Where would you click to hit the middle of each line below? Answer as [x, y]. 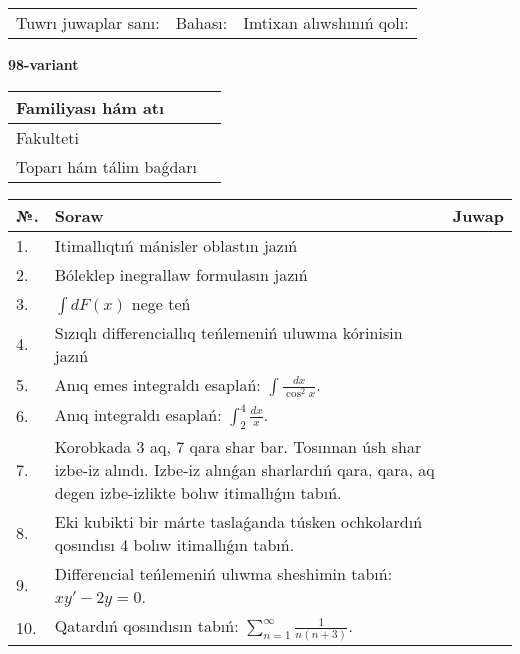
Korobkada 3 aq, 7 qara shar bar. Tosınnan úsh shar [238, 446]
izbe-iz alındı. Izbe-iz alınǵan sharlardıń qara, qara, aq [244, 469]
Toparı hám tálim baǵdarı [107, 166]
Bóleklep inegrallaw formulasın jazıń [181, 274]
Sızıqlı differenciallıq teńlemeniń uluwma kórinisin [228, 332]
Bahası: [201, 22]
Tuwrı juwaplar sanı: [88, 22]
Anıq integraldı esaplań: [138, 414]
